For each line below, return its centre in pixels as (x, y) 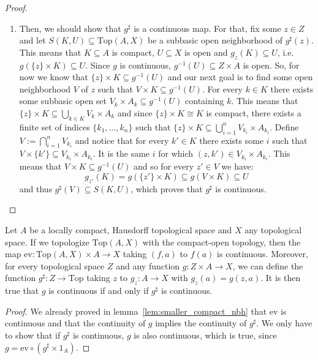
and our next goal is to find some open (240, 77)
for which (176, 153)
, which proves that (167, 188)
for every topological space (55, 265)
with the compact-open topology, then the (221, 242)
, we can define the (268, 265)
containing (205, 101)
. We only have (284, 323)
